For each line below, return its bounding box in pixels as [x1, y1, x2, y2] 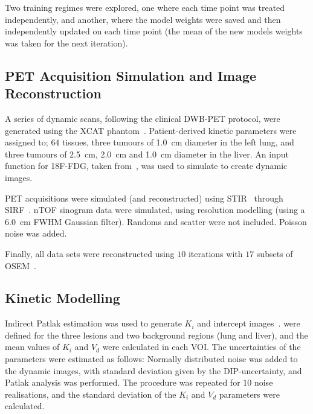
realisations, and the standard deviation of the [5, 387, 176, 400]
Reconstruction [5, 84, 102, 103]
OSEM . [5, 259, 36, 272]
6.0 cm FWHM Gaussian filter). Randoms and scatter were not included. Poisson [5, 215, 307, 228]
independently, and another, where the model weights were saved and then [5, 13, 281, 25]
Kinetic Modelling [5, 288, 120, 307]
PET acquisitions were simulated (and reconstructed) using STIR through [5, 191, 283, 204]
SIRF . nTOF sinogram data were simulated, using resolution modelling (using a [5, 203, 305, 216]
